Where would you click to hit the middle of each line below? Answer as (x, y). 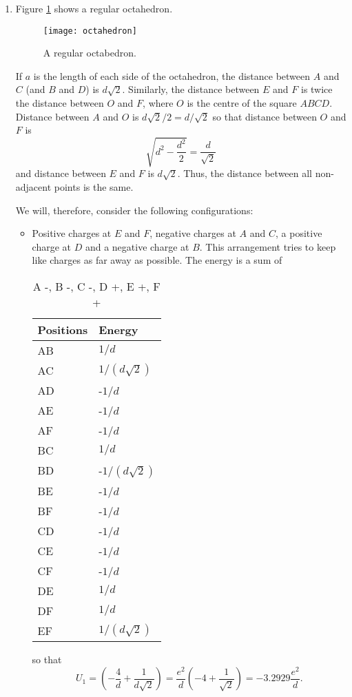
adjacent (33, 186)
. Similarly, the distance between (191, 89)
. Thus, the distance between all (245, 173)
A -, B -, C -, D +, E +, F (96, 286)
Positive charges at (72, 233)
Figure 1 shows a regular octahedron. (94, 8)
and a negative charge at (137, 246)
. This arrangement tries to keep (268, 246)
